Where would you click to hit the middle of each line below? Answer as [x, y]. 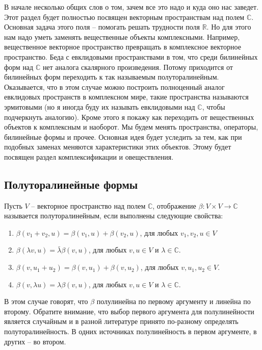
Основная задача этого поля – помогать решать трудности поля [102, 27]
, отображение [174, 205]
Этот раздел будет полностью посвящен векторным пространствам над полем [124, 17]
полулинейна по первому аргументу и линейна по [174, 301]
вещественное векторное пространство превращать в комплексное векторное [123, 47]
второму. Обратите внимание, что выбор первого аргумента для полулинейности [129, 311]
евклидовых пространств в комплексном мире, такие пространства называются [126, 97]
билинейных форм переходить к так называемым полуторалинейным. [112, 77]
